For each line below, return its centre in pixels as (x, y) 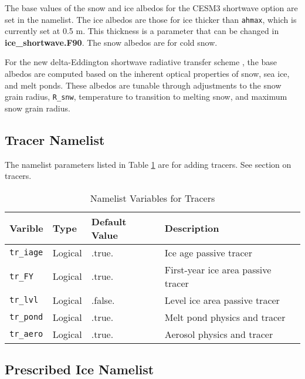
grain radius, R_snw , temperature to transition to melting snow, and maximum (146, 97)
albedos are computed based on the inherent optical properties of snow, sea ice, (147, 74)
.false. (103, 300)
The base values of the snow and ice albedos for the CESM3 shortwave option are (151, 8)
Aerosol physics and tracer (219, 334)
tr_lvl (24, 300)
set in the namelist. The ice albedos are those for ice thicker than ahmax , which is (151, 19)
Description (192, 228)
